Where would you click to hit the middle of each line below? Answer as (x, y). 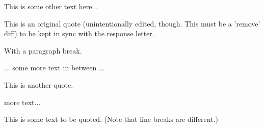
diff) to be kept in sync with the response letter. (79, 33)
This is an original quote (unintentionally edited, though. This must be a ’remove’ (132, 23)
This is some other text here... (51, 6)
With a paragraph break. (43, 50)
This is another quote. (39, 84)
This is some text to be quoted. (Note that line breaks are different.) (111, 119)
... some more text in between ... (55, 68)
